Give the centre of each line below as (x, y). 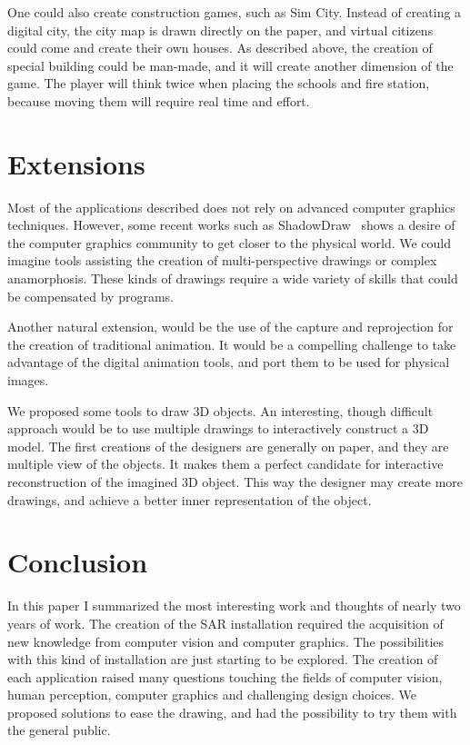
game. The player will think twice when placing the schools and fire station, (219, 83)
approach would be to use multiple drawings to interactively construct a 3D (218, 428)
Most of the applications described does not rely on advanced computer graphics (231, 207)
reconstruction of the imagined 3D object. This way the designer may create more (235, 482)
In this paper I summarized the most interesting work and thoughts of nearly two (234, 606)
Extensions (76, 163)
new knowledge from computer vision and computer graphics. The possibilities (226, 641)
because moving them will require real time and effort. (159, 100)
